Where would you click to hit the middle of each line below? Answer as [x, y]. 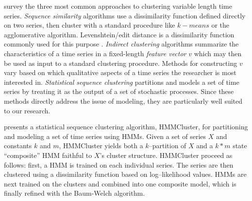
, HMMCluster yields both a [101, 146]
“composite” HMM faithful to [48, 155]
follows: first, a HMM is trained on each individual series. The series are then [119, 164]
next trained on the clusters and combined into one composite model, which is [120, 183]
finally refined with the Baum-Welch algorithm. [75, 193]
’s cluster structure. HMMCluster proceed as [166, 155]
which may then [218, 53]
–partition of [168, 146]
